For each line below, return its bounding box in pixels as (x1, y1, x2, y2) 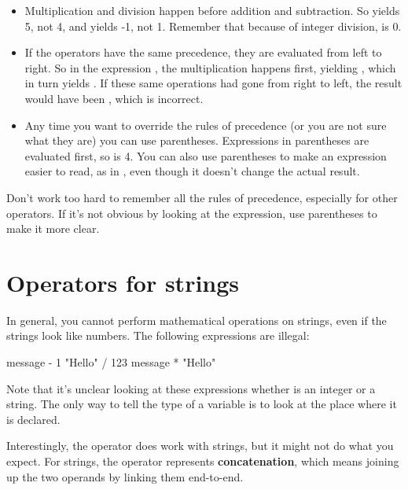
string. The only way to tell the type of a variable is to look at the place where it (6, 396, 397, 412)
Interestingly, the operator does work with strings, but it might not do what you (6, 437, 394, 454)
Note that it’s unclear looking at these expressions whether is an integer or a (6, 380, 376, 396)
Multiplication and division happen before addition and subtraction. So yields (24, 2, 400, 18)
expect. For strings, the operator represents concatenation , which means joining (6, 453, 399, 469)
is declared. (6, 411, 61, 427)
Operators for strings (6, 266, 240, 298)
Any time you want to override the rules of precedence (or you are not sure (24, 116, 387, 133)
